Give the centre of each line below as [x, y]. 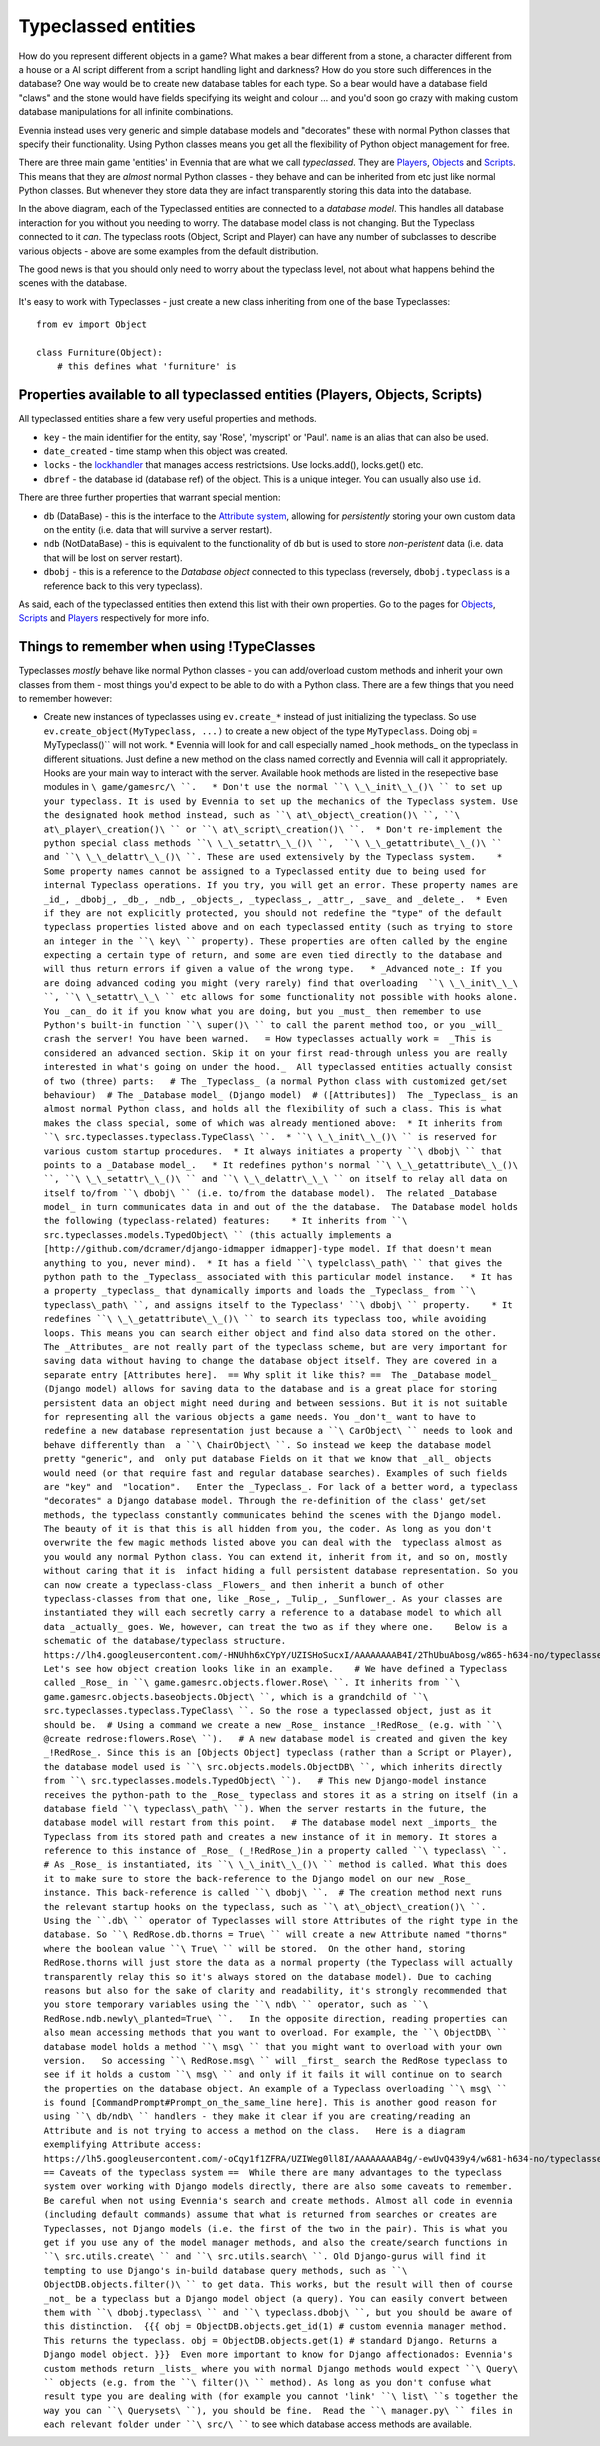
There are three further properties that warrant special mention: [149, 497]
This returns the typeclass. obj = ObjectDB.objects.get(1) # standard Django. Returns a [270, 2340]
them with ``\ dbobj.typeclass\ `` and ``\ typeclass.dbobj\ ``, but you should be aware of [278, 2312]
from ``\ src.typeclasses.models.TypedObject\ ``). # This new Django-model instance [265, 1781]
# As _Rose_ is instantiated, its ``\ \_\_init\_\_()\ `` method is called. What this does [275, 1864]
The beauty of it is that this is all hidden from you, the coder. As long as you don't [267, 1529]
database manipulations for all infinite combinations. [126, 112]
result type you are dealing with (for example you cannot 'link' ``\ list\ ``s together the [281, 2396]
